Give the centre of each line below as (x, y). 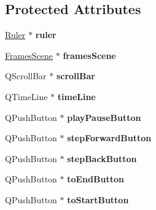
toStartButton (98, 199)
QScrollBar (26, 76)
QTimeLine (26, 96)
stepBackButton (102, 158)
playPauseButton (104, 117)
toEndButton (96, 179)
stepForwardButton (109, 138)
